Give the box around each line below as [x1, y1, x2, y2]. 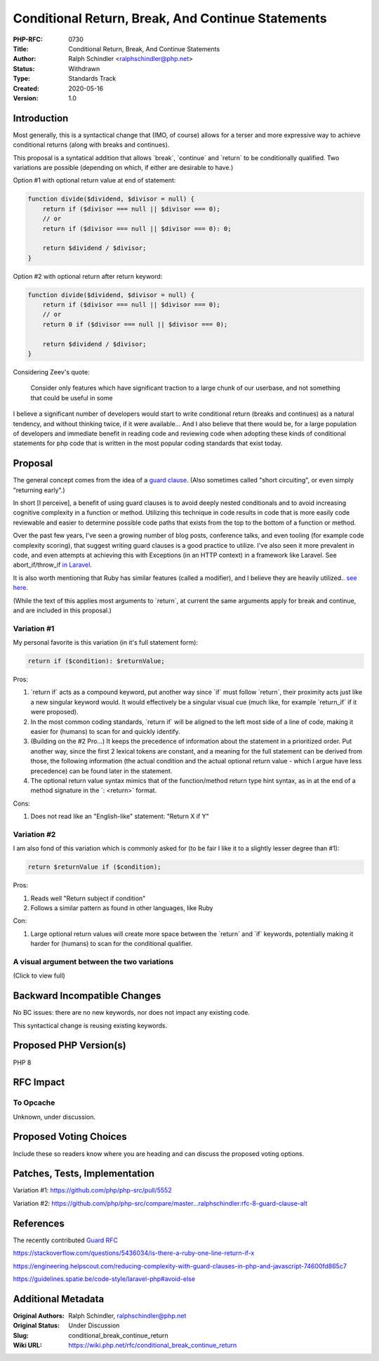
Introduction [13, 112, 69, 124]
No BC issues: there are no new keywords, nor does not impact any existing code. [13, 1008, 251, 1017]
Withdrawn [68, 64, 100, 73]
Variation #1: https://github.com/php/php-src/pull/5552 [13, 1186, 172, 1195]
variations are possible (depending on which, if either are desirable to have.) [13, 163, 234, 171]
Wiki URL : [13, 1341, 42, 1350]
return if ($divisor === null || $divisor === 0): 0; [42, 225, 232, 232]
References [13, 1217, 65, 1229]
